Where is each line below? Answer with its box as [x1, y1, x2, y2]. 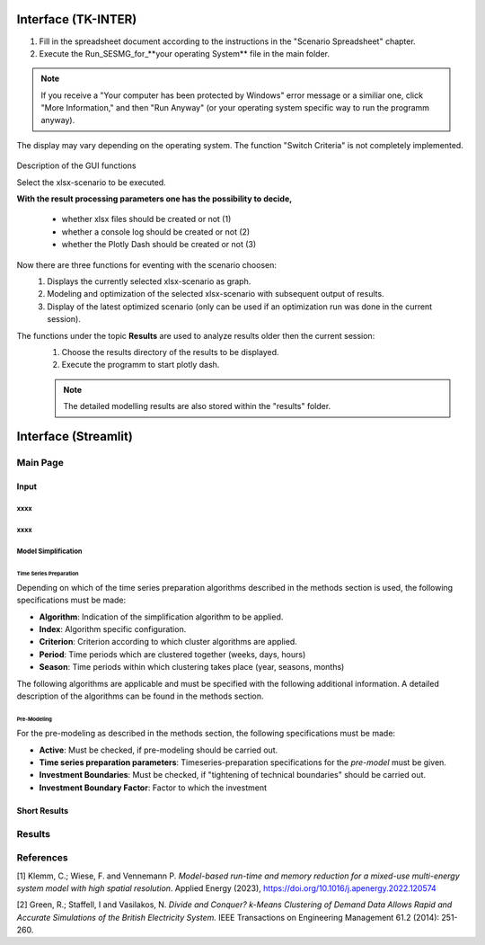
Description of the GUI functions [16, 160, 137, 171]
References [16, 851, 68, 864]
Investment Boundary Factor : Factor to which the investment [39, 782, 267, 793]
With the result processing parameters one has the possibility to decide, [16, 193, 293, 204]
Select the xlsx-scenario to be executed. [16, 176, 166, 188]
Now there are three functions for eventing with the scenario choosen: [16, 259, 278, 270]
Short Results [16, 805, 69, 816]
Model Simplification [16, 547, 83, 557]
